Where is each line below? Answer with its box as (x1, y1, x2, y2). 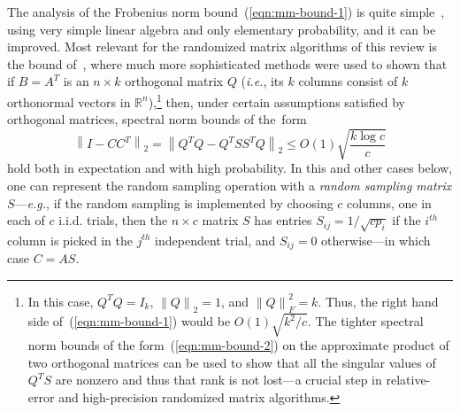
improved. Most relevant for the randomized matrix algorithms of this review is (7, 37, 437, 56)
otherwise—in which (321, 230, 431, 249)
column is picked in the (7, 230, 134, 249)
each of (7, 211, 45, 229)
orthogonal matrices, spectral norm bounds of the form (7, 110, 307, 128)
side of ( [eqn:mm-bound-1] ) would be (27, 312, 231, 330)
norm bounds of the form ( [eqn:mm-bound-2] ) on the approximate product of (27, 336, 449, 354)
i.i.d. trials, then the (58, 211, 168, 229)
